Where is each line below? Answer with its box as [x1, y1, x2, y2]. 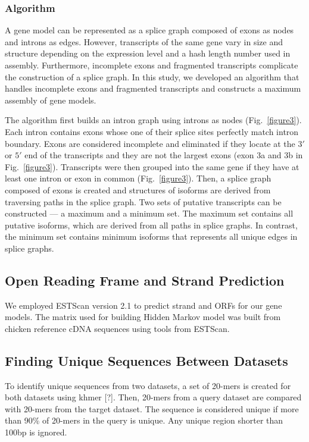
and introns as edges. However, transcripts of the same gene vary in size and [5, 35, 283, 48]
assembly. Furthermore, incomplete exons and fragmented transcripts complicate [5, 59, 298, 71]
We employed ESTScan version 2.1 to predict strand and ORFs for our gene [5, 299, 282, 311]
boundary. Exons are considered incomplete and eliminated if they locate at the [5, 137, 295, 149]
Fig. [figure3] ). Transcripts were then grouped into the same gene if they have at [5, 160, 299, 173]
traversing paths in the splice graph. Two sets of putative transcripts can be [5, 195, 282, 208]
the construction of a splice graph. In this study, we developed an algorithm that [5, 70, 299, 83]
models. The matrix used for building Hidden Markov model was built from [5, 311, 281, 323]
